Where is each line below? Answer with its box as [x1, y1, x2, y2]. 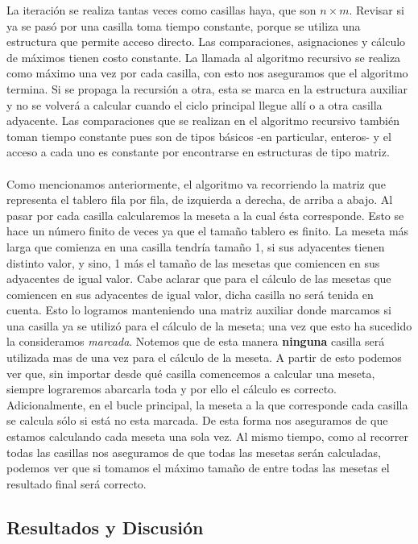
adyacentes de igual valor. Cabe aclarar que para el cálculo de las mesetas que [6, 270, 391, 287]
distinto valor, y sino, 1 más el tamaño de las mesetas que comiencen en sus [6, 254, 380, 271]
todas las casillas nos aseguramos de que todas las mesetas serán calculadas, [6, 443, 381, 460]
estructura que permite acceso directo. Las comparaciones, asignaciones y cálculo [6, 33, 406, 50]
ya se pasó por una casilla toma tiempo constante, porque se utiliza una [6, 17, 361, 34]
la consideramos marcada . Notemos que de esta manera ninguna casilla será [6, 333, 385, 350]
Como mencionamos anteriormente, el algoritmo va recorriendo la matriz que [6, 175, 386, 192]
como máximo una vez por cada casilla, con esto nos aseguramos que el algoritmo [6, 64, 408, 81]
